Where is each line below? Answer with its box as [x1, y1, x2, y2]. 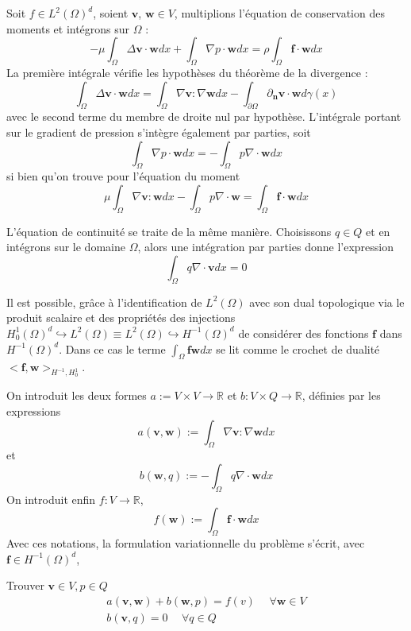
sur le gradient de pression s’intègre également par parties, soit [6, 123, 311, 140]
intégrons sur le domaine [6, 238, 125, 255]
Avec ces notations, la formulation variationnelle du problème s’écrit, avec [6, 535, 365, 552]
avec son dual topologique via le [249, 293, 405, 310]
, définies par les [302, 387, 381, 404]
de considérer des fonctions [238, 324, 369, 341]
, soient [93, 5, 129, 21]
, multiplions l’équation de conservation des [174, 5, 385, 21]
